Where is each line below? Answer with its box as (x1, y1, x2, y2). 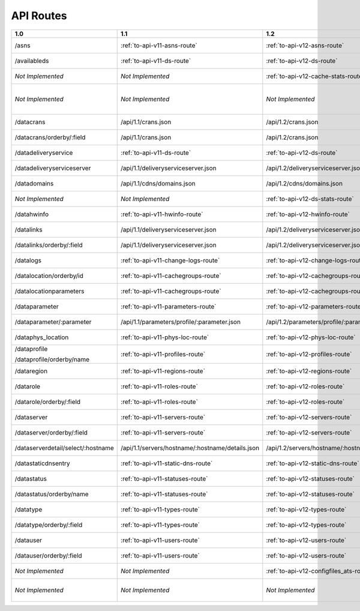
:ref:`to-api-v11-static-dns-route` (121, 459, 213, 468)
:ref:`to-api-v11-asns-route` (121, 41, 197, 49)
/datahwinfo (14, 210, 49, 218)
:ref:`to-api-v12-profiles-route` (266, 350, 352, 358)
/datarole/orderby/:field (14, 397, 81, 406)
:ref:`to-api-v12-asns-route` (266, 41, 344, 49)
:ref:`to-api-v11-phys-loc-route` (121, 333, 209, 342)
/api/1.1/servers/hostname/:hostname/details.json (121, 444, 260, 452)
